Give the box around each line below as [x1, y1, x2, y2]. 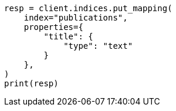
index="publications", [23, 13, 128, 22]
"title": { [43, 32, 93, 41]
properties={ [23, 22, 83, 32]
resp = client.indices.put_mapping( [4, 4, 172, 13]
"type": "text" [63, 41, 133, 51]
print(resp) [4, 79, 59, 88]
